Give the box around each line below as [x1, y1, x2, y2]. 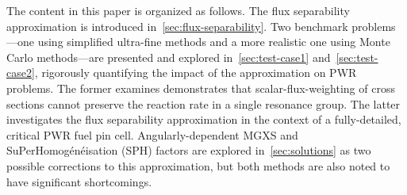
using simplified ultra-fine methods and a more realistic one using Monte [37, 33, 390, 50]
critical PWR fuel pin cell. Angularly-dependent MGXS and [6, 126, 298, 143]
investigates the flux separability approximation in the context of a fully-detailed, [6, 111, 401, 128]
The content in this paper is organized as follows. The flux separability [6, 2, 350, 18]
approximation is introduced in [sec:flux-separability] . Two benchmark [6, 17, 348, 34]
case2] [6, 64, 35, 81]
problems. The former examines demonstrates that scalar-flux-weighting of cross [6, 79, 395, 96]
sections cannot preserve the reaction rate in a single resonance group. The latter [6, 95, 401, 112]
